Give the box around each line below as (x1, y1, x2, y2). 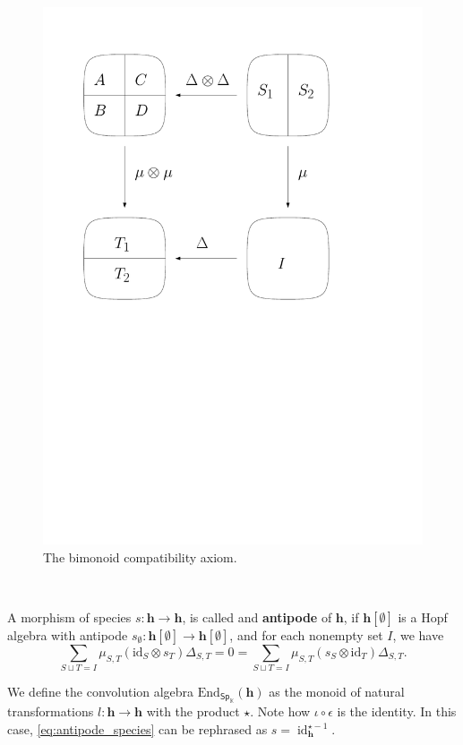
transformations (7, 702, 94, 721)
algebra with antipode (7, 625, 128, 644)
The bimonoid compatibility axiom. (43, 547, 237, 566)
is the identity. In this (337, 702, 457, 721)
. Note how (250, 702, 311, 721)
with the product (146, 702, 240, 721)
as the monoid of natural (269, 682, 405, 701)
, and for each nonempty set (229, 625, 383, 644)
